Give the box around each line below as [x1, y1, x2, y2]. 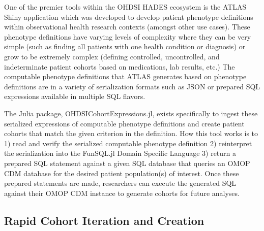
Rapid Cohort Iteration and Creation [4, 212, 204, 228]
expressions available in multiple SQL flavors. [4, 91, 145, 102]
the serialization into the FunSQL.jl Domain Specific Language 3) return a [4, 148, 237, 158]
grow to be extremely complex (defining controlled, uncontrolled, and [4, 51, 220, 61]
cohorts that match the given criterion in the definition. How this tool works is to [4, 128, 258, 139]
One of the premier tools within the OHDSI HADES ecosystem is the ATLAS [4, 2, 247, 12]
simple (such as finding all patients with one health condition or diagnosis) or [4, 41, 246, 52]
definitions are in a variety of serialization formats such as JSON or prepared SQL [4, 81, 260, 91]
